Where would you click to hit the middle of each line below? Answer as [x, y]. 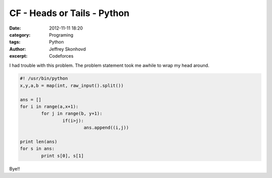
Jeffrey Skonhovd [67, 49]
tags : [15, 42]
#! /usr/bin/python [44, 78]
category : [20, 35]
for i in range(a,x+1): [49, 107]
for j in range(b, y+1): [72, 114]
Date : [15, 28]
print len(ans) [39, 142]
